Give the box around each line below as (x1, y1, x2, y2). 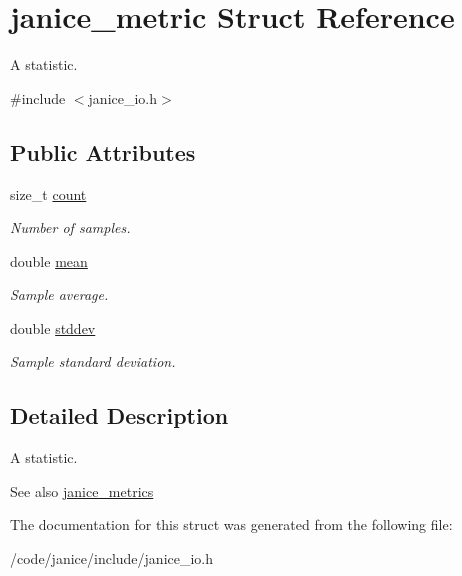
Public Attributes (10, 136, 196, 167)
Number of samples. (10, 217, 131, 238)
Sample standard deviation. (10, 351, 176, 372)
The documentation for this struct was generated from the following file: (10, 514, 453, 535)
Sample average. (10, 284, 109, 305)
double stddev (10, 317, 96, 338)
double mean (10, 250, 88, 271)
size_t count (10, 183, 87, 204)
